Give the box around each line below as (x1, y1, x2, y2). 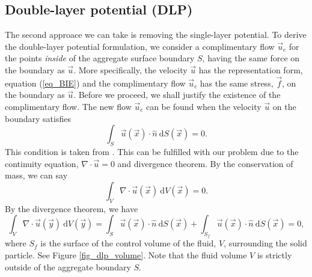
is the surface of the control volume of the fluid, (40, 237, 216, 249)
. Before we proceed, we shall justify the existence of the (73, 88, 281, 101)
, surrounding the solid (224, 237, 307, 249)
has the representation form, (198, 63, 303, 76)
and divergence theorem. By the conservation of (117, 157, 293, 169)
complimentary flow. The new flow (5, 100, 132, 112)
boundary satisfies (5, 112, 71, 124)
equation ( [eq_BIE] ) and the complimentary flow (5, 76, 186, 89)
